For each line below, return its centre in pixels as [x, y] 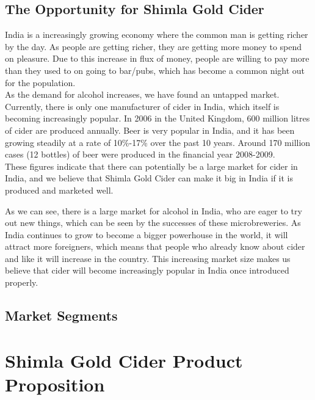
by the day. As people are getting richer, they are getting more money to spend [154, 46]
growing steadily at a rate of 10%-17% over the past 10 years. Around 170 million [158, 142]
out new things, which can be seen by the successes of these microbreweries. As [153, 223]
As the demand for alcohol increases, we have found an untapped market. [142, 94]
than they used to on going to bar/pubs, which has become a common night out [155, 70]
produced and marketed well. [59, 190]
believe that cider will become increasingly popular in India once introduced [147, 270]
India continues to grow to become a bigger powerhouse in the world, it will [147, 234]
